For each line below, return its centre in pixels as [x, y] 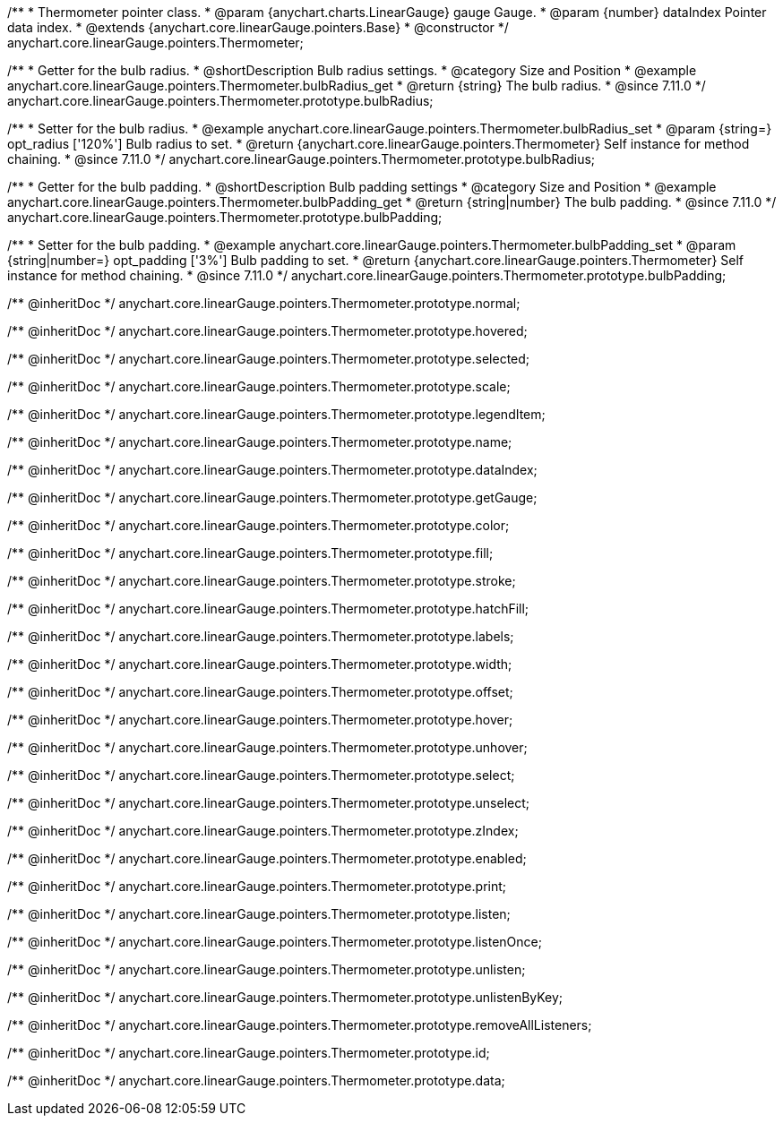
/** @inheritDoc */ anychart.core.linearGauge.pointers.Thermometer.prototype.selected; [269, 359]
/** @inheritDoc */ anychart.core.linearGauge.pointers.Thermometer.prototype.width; [260, 664]
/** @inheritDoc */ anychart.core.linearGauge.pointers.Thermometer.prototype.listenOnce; [275, 942]
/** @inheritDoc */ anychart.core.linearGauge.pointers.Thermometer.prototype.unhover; [267, 747]
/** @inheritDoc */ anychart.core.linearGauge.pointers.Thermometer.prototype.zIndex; [263, 831]
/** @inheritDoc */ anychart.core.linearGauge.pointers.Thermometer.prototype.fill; [250, 553]
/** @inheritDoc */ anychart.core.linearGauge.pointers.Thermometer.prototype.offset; [260, 692]
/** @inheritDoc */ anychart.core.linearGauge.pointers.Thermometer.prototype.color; [258, 525]
